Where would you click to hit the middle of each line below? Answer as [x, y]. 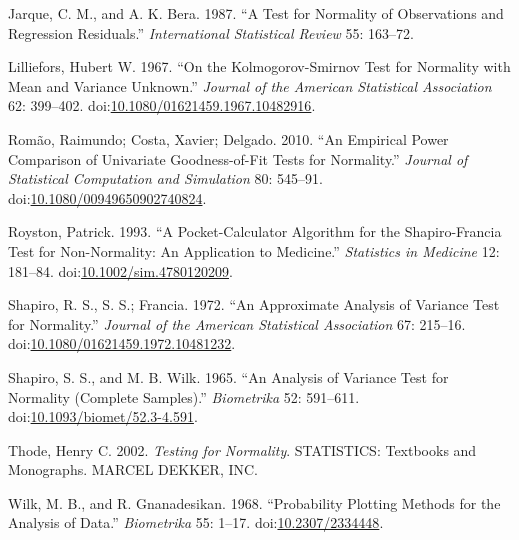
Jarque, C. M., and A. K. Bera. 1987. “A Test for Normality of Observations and [256, 13]
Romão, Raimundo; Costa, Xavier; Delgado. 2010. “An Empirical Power [228, 138]
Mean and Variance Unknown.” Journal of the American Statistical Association [250, 85]
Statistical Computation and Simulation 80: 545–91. [165, 178]
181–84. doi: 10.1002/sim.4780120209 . [120, 270]
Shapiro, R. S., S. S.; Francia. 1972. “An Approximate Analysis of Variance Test [254, 304]
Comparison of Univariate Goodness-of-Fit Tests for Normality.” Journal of [238, 158]
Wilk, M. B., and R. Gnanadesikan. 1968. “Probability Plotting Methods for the [254, 502]
